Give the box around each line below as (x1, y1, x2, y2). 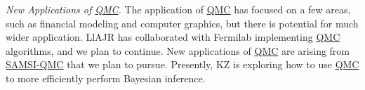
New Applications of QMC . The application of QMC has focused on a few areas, (6, 2, 351, 16)
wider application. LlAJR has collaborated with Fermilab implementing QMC (6, 30, 340, 44)
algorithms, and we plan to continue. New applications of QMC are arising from (6, 43, 350, 58)
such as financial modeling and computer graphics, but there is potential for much (6, 15, 359, 30)
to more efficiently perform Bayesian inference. (6, 70, 206, 85)
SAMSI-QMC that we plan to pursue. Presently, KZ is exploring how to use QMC (6, 57, 359, 72)
